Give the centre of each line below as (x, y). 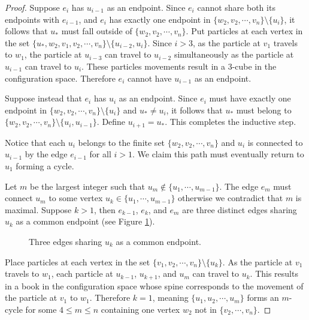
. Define (111, 122)
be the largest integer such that (87, 186)
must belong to (264, 110)
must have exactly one (250, 98)
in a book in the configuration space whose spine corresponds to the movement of (154, 285)
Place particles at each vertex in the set (78, 261)
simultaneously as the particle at (234, 54)
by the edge (46, 154)
